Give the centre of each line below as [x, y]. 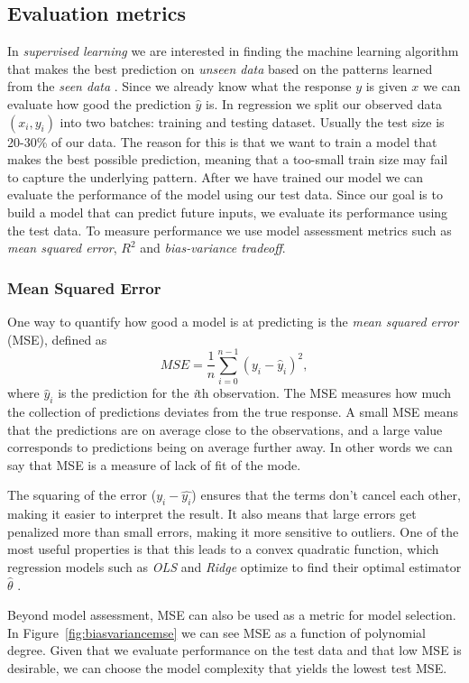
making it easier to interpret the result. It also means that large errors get [212, 514]
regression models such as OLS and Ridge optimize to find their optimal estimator [234, 567]
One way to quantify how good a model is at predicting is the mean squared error [233, 321]
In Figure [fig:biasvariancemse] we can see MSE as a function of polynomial [216, 632]
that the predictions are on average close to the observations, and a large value [225, 429]
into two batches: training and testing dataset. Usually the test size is [252, 121]
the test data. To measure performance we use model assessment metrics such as [230, 230]
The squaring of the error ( [82, 495]
